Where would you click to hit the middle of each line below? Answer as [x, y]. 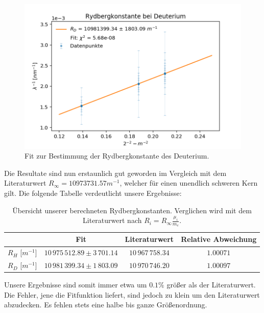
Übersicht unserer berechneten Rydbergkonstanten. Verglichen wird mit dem [132, 210]
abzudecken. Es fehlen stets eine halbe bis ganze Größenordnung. [106, 305]
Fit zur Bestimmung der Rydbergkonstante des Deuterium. [117, 156]
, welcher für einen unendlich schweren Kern [189, 183]
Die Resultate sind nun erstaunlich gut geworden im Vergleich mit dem [115, 173]
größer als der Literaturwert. [211, 285]
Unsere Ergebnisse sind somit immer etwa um [76, 285]
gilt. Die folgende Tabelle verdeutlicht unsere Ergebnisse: [93, 193]
